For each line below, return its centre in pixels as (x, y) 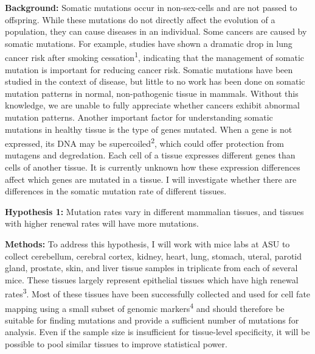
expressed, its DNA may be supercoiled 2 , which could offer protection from (144, 142)
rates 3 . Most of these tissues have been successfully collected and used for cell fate (158, 293)
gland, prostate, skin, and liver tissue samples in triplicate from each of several (151, 268)
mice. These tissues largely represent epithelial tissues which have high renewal (152, 279)
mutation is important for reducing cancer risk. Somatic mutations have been (149, 69)
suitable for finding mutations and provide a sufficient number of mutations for (152, 320)
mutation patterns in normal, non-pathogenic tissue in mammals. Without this (152, 93)
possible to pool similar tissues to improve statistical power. (116, 344)
